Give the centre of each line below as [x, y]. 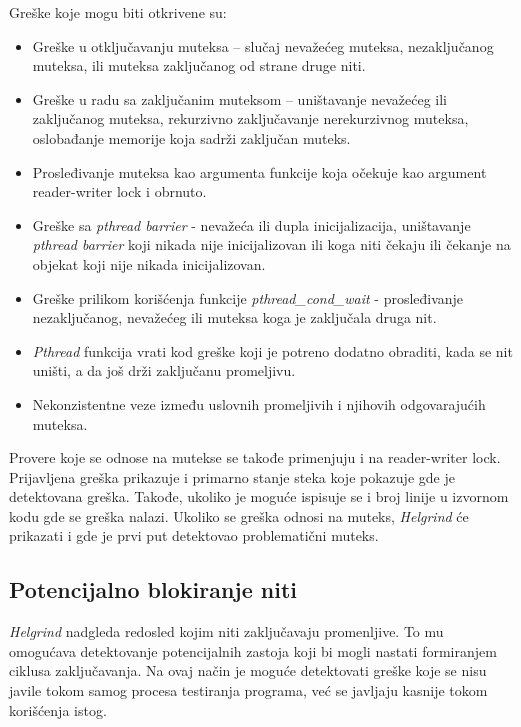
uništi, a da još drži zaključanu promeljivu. [164, 370]
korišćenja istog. [58, 709]
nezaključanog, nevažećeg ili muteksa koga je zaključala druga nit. [234, 317]
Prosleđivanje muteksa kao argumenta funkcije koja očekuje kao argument [259, 171]
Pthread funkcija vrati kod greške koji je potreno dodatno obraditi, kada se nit [272, 350]
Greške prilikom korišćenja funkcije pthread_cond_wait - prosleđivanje [248, 297]
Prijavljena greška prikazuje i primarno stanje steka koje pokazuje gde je [232, 476]
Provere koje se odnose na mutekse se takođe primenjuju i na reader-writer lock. [255, 457]
